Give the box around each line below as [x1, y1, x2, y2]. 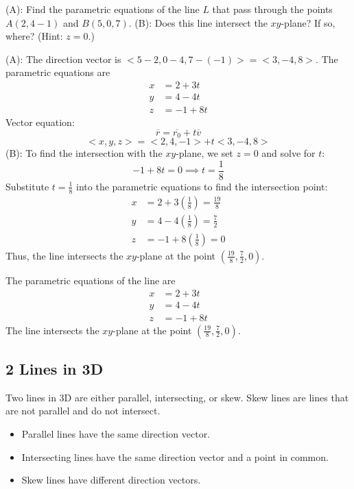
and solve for [261, 146, 316, 160]
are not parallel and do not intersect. [5, 403, 161, 418]
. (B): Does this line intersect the [128, 15, 268, 29]
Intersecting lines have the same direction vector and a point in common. [21, 449, 329, 464]
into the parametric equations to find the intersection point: [76, 179, 328, 193]
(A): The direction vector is [5, 51, 121, 66]
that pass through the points [212, 2, 333, 16]
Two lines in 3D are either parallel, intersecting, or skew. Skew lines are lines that [5, 390, 349, 404]
